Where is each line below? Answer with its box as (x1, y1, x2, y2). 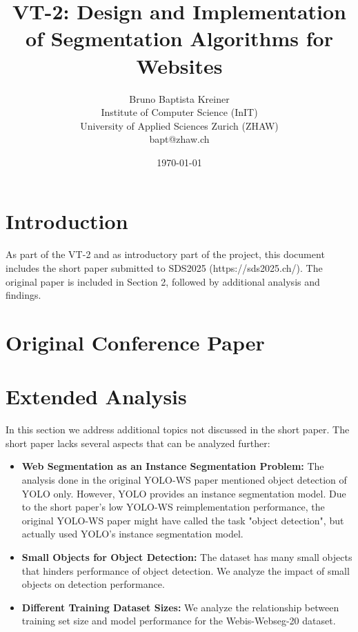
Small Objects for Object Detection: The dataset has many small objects (21, 550, 352, 564)
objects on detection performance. (21, 577, 165, 591)
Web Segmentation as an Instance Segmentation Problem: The (21, 459, 324, 473)
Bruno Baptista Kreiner (129, 91, 230, 106)
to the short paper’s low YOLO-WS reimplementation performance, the (21, 500, 325, 514)
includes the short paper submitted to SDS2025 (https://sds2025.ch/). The (6, 261, 323, 275)
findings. (6, 288, 41, 302)
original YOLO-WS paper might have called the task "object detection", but (21, 513, 344, 527)
